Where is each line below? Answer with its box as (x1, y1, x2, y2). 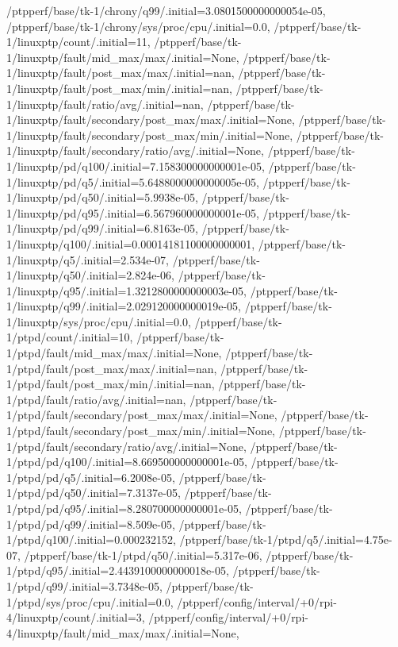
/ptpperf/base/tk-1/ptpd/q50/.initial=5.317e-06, (24, 546, 262, 563)
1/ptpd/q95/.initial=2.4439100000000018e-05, (6, 562, 229, 579)
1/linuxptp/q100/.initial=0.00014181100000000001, (6, 235, 255, 252)
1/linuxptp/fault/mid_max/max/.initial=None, (6, 48, 239, 65)
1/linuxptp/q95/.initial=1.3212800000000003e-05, (6, 282, 247, 298)
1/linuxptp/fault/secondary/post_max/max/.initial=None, (6, 111, 295, 128)
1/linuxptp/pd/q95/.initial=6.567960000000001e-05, (6, 204, 259, 221)
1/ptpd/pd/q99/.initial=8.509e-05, (6, 515, 175, 532)
